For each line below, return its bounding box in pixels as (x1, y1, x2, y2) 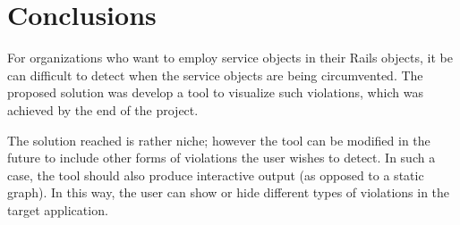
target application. (7, 200, 108, 219)
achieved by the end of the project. (7, 100, 199, 119)
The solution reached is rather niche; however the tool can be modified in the (7, 130, 430, 149)
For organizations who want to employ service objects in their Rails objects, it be (7, 48, 453, 67)
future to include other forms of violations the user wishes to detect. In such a (7, 148, 436, 167)
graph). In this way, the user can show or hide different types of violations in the (7, 183, 450, 202)
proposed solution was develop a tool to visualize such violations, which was (7, 83, 423, 102)
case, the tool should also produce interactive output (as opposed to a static (7, 165, 424, 184)
